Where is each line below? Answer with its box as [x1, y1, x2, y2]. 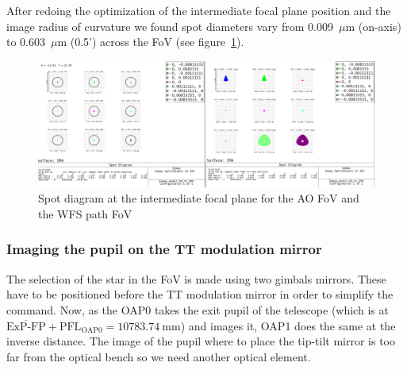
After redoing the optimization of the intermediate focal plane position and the [6, 2, 391, 18]
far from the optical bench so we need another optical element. [6, 348, 311, 364]
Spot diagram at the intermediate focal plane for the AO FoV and [38, 190, 359, 206]
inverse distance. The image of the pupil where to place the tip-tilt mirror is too [6, 333, 396, 349]
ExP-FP [6, 321, 46, 333]
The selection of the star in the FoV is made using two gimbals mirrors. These [6, 270, 386, 287]
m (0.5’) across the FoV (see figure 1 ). [57, 33, 244, 50]
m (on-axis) [345, 17, 401, 34]
